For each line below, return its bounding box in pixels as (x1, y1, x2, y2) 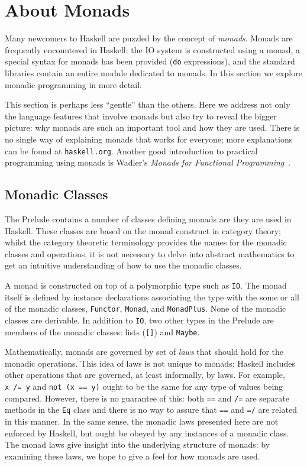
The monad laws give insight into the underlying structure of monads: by (5, 438, 270, 451)
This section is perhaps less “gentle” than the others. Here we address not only (5, 98, 290, 111)
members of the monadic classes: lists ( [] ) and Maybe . (5, 325, 200, 338)
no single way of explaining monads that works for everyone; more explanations (5, 132, 293, 145)
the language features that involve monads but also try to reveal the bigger (5, 109, 277, 122)
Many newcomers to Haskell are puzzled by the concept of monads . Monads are (5, 32, 293, 44)
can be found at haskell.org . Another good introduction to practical (5, 144, 258, 157)
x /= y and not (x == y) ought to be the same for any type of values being (5, 380, 283, 392)
